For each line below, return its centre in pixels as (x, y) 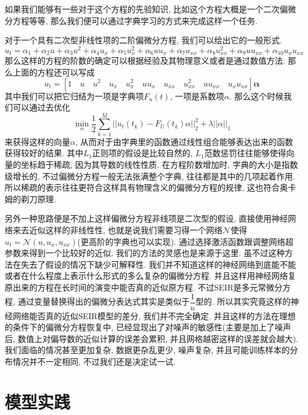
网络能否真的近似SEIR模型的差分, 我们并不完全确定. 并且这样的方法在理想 (154, 315)
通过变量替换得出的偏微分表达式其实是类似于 (104, 301)
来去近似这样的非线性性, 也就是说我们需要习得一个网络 (117, 229)
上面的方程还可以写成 (53, 72)
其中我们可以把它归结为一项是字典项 (74, 96)
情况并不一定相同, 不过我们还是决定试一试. (94, 361)
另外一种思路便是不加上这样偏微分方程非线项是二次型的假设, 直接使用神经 (146, 218)
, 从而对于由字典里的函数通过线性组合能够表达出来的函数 (184, 141)
